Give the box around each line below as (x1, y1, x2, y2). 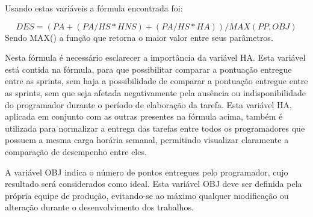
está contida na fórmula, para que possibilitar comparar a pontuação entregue (5, 63, 292, 75)
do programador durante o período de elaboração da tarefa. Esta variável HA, (5, 98, 293, 111)
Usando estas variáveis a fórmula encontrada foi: (5, 2, 183, 14)
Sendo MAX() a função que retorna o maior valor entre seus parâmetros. (5, 31, 273, 43)
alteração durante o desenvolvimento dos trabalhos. (5, 201, 194, 213)
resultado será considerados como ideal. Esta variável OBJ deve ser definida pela (5, 177, 302, 190)
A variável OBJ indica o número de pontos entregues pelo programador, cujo (5, 165, 288, 178)
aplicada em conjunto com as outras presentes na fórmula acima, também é (5, 110, 283, 123)
